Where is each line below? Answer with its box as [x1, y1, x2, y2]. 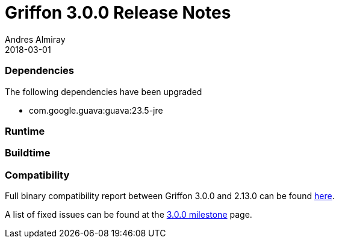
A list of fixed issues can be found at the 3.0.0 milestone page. [5, 209, 252, 220]
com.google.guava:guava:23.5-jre [29, 105, 163, 115]
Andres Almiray [5, 34, 66, 45]
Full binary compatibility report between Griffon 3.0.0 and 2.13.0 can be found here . [5, 191, 335, 201]
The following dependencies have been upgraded [5, 86, 202, 97]
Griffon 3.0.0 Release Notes [5, 2, 231, 23]
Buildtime [5, 147, 51, 159]
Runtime [5, 125, 45, 137]
